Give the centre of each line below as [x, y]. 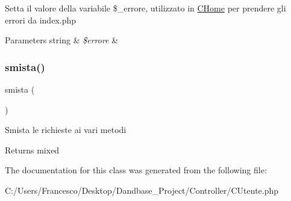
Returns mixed [32, 150]
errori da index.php [40, 20]
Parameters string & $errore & [62, 40]
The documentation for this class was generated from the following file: [136, 170]
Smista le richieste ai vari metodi [66, 130]
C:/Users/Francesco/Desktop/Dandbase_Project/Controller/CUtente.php [142, 190]
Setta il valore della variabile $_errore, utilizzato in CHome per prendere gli [145, 8]
